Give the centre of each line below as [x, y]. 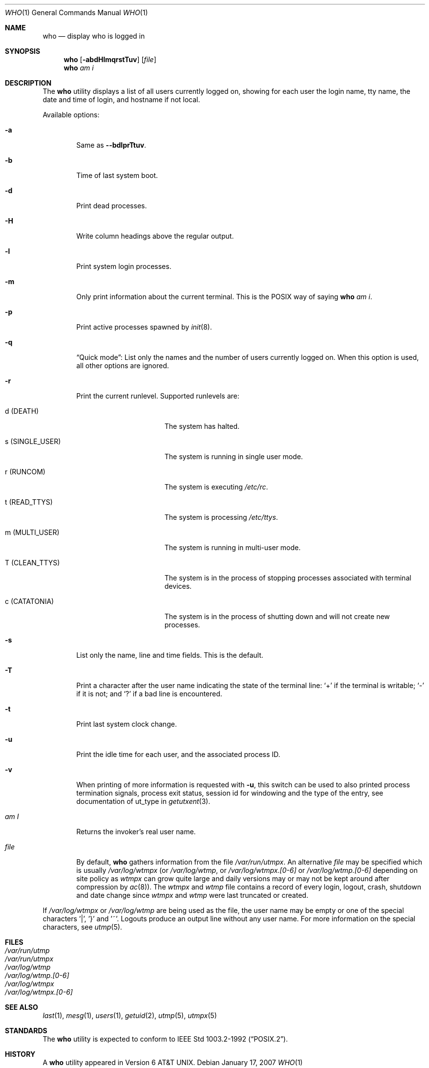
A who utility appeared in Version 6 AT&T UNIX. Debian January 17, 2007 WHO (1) [173, 1062]
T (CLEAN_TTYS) [32, 563]
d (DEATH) [22, 411]
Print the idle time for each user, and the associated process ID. [178, 754]
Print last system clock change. [127, 724]
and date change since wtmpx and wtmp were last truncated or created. [192, 895]
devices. [178, 586]
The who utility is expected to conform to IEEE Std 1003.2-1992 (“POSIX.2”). [165, 1039]
